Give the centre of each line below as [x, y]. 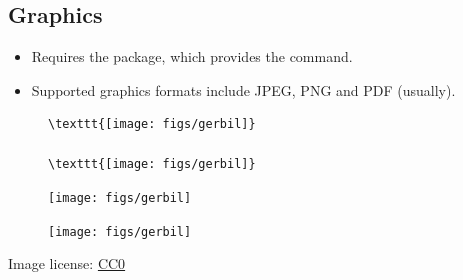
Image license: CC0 [67, 263]
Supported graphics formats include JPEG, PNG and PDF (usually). [243, 89]
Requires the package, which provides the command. [192, 56]
